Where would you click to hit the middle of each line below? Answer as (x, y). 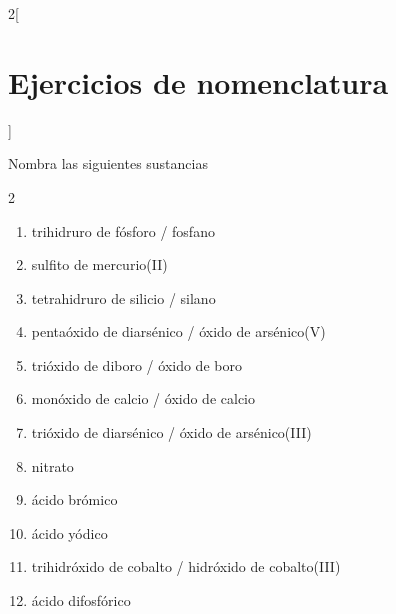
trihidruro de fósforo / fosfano (123, 230)
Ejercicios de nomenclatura (198, 81)
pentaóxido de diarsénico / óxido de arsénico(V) (178, 331)
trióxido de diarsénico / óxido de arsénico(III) (171, 432)
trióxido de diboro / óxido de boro (136, 364)
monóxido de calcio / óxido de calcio (143, 398)
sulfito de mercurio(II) (99, 264)
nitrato (52, 465)
